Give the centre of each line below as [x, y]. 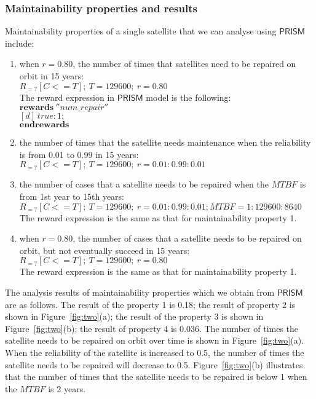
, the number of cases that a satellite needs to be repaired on [187, 238]
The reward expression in [67, 97]
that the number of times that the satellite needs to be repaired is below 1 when [156, 377]
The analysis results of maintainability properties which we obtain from [140, 292]
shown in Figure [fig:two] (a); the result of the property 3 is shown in [134, 316]
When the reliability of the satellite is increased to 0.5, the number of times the [155, 352]
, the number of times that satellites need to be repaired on [184, 64]
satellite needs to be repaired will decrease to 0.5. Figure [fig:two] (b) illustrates [154, 364]
